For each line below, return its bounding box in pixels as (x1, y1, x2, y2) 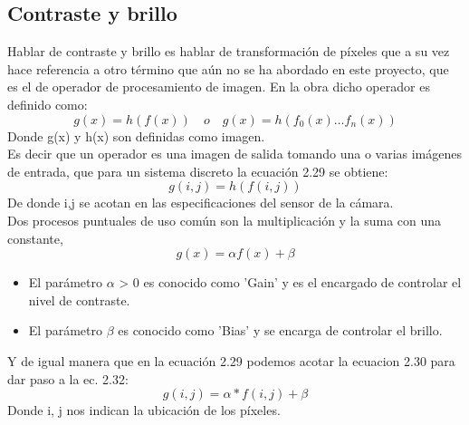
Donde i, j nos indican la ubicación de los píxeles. (7, 401, 281, 420)
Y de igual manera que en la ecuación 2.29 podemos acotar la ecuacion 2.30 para (7, 351, 455, 370)
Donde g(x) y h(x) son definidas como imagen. (7, 126, 265, 145)
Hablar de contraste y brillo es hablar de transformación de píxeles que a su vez (7, 42, 450, 61)
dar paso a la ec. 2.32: (7, 369, 129, 388)
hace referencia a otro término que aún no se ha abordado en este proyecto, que (7, 59, 449, 78)
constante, (7, 228, 63, 247)
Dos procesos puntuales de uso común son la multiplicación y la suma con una (7, 210, 442, 229)
